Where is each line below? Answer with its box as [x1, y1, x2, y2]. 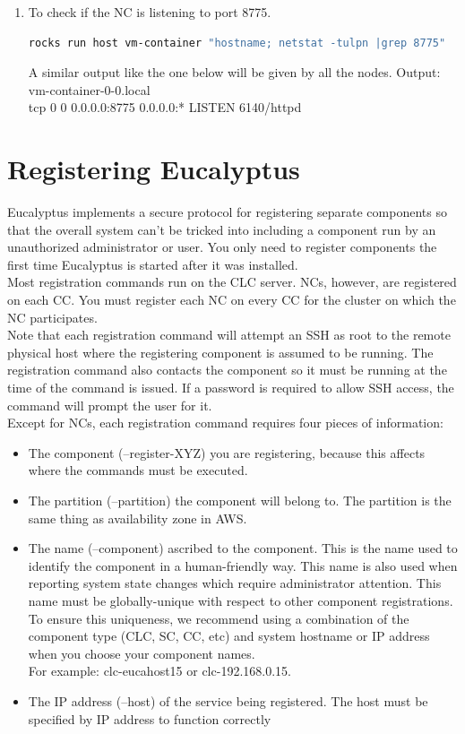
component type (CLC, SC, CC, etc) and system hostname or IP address [28, 626, 430, 645]
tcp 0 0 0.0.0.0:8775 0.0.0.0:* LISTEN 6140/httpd [28, 98, 302, 117]
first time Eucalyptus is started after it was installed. [7, 255, 298, 273]
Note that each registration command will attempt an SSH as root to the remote [7, 325, 451, 344]
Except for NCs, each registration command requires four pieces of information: [7, 413, 443, 432]
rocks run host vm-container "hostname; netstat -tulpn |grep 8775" [28, 36, 446, 49]
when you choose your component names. [28, 643, 255, 662]
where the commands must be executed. [28, 461, 248, 479]
